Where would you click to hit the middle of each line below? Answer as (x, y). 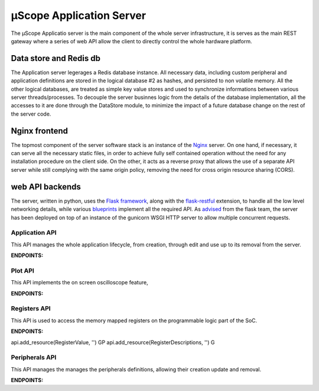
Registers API (31, 309)
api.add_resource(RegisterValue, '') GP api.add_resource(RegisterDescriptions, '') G (113, 342)
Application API (34, 233)
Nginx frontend (39, 131)
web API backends (46, 187)
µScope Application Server (79, 15)
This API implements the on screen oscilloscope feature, (79, 283)
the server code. (31, 114)
